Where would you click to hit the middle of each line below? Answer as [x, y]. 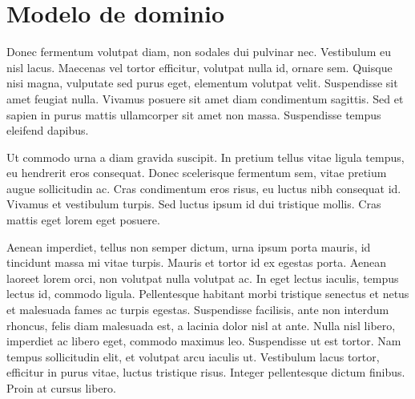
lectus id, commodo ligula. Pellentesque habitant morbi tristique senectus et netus [208, 294]
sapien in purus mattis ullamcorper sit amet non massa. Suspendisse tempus [194, 114]
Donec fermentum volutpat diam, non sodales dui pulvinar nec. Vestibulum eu [199, 52]
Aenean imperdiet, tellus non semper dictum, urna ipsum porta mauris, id [189, 246]
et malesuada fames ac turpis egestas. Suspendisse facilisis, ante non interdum [198, 310]
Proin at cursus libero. [61, 388]
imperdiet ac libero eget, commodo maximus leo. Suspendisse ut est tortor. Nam [204, 341]
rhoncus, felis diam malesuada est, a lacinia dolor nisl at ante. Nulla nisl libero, [201, 325]
